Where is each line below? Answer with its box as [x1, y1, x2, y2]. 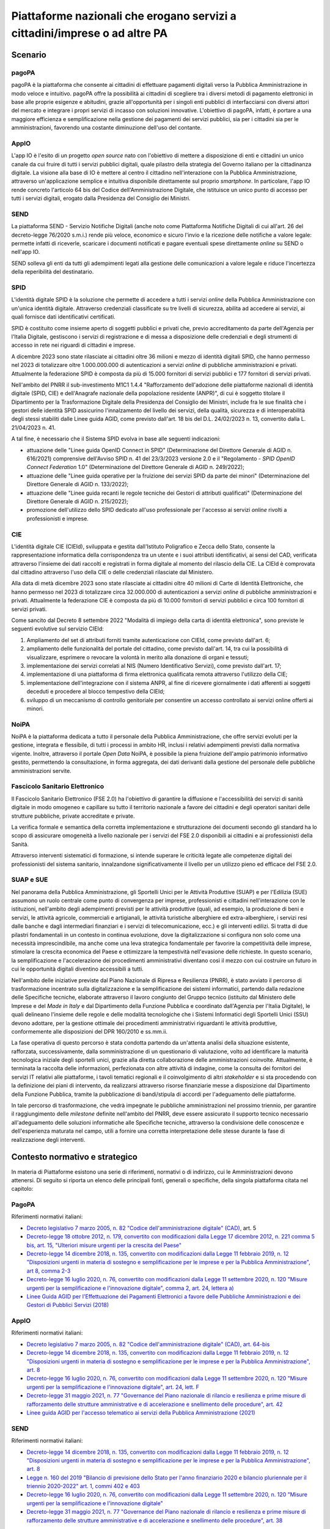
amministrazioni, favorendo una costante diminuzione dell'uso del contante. [11, 124, 202, 131]
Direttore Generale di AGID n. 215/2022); [26, 497, 128, 505]
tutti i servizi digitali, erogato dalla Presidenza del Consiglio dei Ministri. [11, 194, 191, 202]
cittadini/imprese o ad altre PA [11, 26, 168, 40]
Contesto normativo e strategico [11, 1152, 137, 1162]
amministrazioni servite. [11, 767, 71, 774]
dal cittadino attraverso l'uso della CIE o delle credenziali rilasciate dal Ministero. [11, 569, 214, 576]
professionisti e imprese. [26, 514, 89, 522]
